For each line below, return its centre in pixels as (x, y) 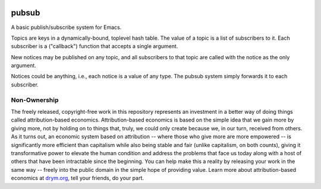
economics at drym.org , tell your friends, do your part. (78, 178)
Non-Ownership (35, 100)
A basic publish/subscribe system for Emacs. (66, 27)
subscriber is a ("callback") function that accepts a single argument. (95, 46)
